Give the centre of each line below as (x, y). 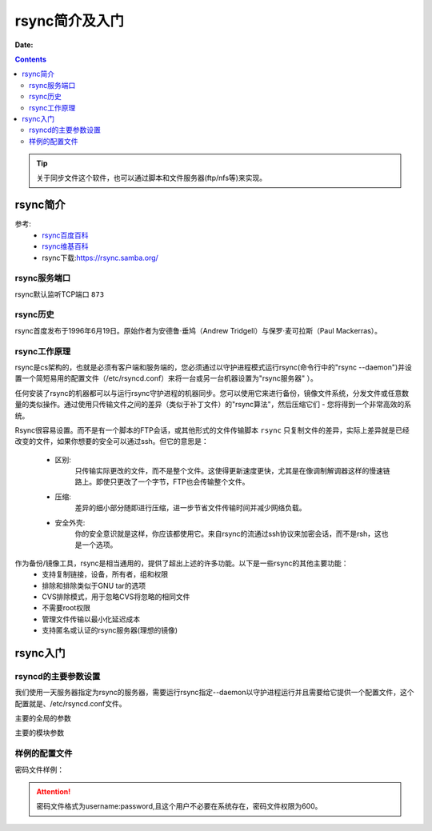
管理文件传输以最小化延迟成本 (91, 619)
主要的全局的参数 (43, 718)
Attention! (54, 792)
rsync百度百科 (65, 235)
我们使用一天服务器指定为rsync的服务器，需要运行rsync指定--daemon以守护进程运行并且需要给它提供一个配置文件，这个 (214, 693)
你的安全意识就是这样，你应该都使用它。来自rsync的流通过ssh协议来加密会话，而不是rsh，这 (228, 534)
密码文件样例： (39, 769)
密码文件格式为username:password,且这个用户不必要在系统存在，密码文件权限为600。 (179, 806)
